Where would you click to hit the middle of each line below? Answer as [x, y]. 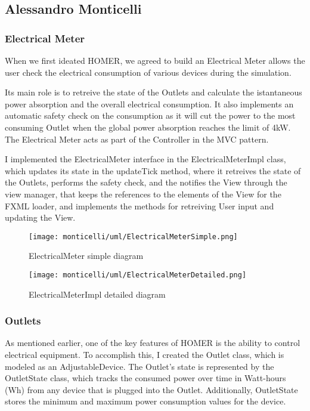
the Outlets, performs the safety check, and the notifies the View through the [146, 182]
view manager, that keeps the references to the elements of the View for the [143, 194]
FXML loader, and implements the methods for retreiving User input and [139, 205]
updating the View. [40, 217]
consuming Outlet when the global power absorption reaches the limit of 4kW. [148, 127]
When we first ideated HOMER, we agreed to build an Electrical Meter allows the [155, 60]
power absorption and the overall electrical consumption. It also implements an [149, 103]
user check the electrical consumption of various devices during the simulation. [148, 72]
